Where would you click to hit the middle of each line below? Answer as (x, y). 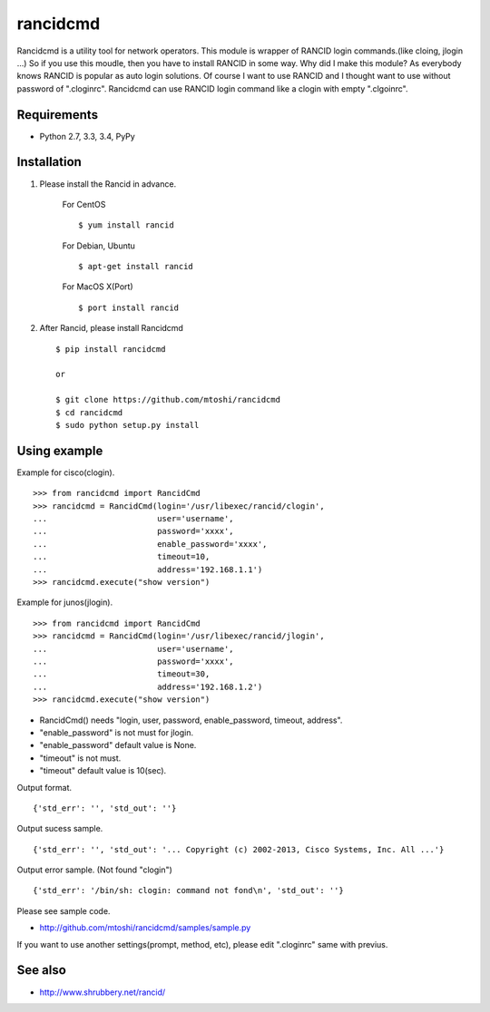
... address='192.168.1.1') (148, 569)
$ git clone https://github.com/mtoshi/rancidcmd (168, 400)
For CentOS (84, 204)
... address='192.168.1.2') (148, 686)
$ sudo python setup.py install (127, 425)
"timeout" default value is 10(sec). (103, 771)
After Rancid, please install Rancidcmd (111, 328)
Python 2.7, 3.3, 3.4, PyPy (87, 136)
